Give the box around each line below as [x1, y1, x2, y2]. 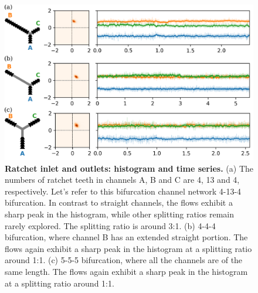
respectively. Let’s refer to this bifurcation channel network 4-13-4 [5, 185, 242, 197]
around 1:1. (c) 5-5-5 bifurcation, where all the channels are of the [5, 254, 243, 266]
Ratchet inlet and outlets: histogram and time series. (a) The [5, 162, 253, 174]
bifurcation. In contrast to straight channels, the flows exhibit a [5, 196, 233, 209]
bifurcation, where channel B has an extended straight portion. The [5, 231, 248, 243]
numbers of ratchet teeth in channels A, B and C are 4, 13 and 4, [5, 173, 240, 186]
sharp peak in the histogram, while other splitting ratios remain [5, 207, 234, 220]
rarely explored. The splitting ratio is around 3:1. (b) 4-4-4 [5, 219, 216, 231]
